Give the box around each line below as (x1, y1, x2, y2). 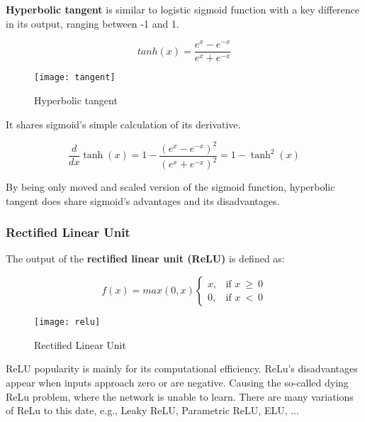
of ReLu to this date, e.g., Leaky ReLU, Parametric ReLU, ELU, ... (6, 403, 299, 418)
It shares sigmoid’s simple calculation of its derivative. (6, 116, 241, 131)
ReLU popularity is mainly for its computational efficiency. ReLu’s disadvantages (6, 361, 358, 376)
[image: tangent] (34, 72, 116, 83)
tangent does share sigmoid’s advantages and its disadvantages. (6, 193, 280, 208)
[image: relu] (34, 317, 101, 328)
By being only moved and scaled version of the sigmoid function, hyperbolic (6, 179, 335, 194)
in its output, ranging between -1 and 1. (6, 16, 179, 30)
